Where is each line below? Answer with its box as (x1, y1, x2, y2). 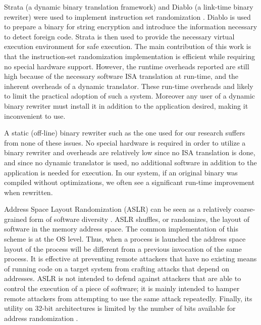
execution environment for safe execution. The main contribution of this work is (4, 41, 251, 52)
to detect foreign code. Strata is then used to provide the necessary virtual (4, 31, 235, 41)
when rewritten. (4, 187, 53, 197)
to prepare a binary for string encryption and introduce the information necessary (4, 21, 257, 32)
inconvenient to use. (4, 110, 66, 121)
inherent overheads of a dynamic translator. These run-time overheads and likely (4, 80, 253, 91)
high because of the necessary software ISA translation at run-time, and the (4, 71, 239, 81)
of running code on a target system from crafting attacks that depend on (4, 263, 230, 273)
